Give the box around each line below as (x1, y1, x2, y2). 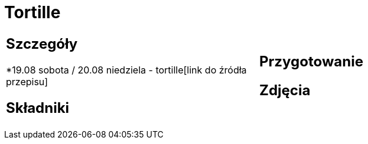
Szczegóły (6, 35, 78, 52)
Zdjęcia (259, 81, 311, 99)
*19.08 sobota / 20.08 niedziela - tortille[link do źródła (6, 63, 247, 76)
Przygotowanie (259, 52, 363, 70)
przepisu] (6, 75, 48, 88)
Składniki (6, 99, 70, 116)
